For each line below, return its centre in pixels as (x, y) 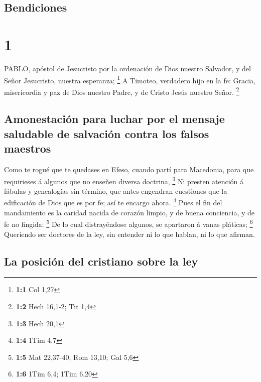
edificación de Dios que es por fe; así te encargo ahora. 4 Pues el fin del (113, 202)
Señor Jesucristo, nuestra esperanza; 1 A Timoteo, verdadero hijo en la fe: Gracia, (130, 79)
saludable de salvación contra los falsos (107, 133)
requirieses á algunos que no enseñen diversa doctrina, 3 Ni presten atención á (124, 180)
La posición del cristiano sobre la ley (101, 261)
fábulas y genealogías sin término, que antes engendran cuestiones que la (116, 190)
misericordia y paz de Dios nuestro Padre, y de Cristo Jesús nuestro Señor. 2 (122, 91)
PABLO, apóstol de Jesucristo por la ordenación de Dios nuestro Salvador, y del (127, 68)
